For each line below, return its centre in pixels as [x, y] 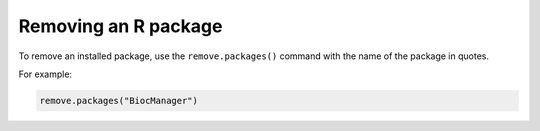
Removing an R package [120, 26]
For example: [45, 74]
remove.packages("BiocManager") [119, 100]
